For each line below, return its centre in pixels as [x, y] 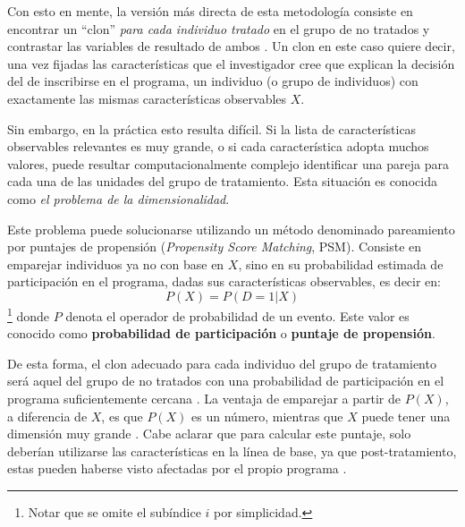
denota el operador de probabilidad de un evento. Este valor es [237, 315]
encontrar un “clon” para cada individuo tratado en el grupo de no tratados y [219, 28]
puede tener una [406, 416]
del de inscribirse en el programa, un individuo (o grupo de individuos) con [213, 81]
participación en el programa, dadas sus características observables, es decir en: [224, 281]
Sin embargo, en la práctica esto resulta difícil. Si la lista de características [212, 128]
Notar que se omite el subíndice [114, 511]
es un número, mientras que [267, 416]
